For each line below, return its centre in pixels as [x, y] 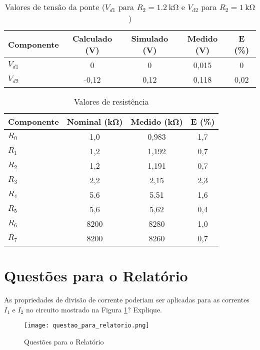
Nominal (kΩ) [95, 121]
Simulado [150, 38]
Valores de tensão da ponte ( [55, 7]
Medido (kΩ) [157, 121]
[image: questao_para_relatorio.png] [87, 326]
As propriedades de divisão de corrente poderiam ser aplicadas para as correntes [127, 300]
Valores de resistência [111, 101]
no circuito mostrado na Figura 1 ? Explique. [94, 309]
